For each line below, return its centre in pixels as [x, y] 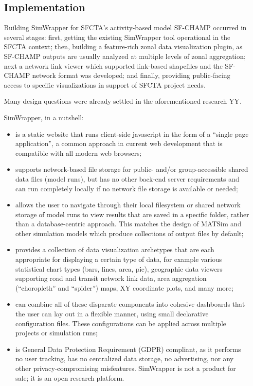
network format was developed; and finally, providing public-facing [131, 75]
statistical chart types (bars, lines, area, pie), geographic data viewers [119, 268]
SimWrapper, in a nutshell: [44, 117]
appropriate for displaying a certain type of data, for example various [119, 259]
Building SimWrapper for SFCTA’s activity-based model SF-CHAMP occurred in [125, 28]
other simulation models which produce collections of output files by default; [129, 233]
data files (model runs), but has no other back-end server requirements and [127, 178]
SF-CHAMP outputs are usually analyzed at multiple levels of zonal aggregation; [125, 56]
